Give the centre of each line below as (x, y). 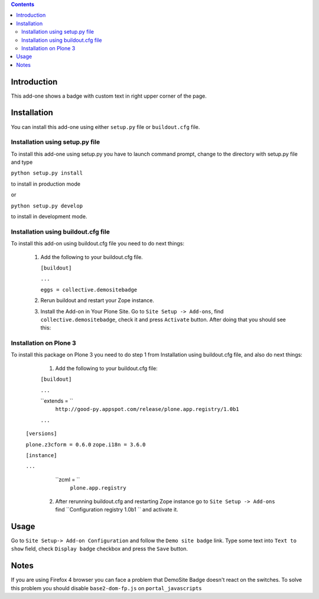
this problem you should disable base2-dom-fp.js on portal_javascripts (106, 588)
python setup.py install (47, 173)
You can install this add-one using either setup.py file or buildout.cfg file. (105, 127)
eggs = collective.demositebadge (89, 289)
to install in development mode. (49, 216)
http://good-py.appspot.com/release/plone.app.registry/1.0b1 (147, 409)
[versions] (41, 434)
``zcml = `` (68, 480)
